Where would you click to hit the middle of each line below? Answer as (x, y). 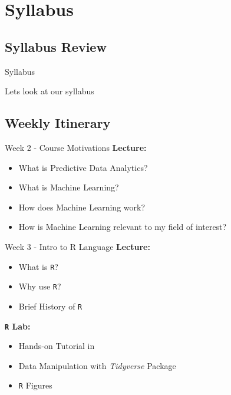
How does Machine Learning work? (82, 207)
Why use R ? (40, 286)
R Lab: (18, 326)
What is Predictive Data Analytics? (83, 167)
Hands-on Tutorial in (57, 346)
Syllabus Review (56, 46)
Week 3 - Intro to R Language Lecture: (77, 246)
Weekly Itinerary (58, 123)
